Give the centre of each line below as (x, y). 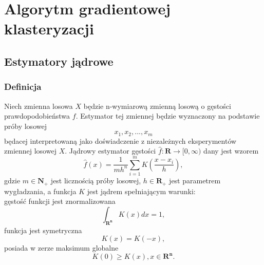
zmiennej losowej (30, 151)
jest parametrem (195, 181)
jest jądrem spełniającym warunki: (141, 191)
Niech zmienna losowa (39, 106)
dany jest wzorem (231, 151)
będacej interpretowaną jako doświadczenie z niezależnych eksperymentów (120, 140)
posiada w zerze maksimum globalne (61, 248)
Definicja (23, 87)
